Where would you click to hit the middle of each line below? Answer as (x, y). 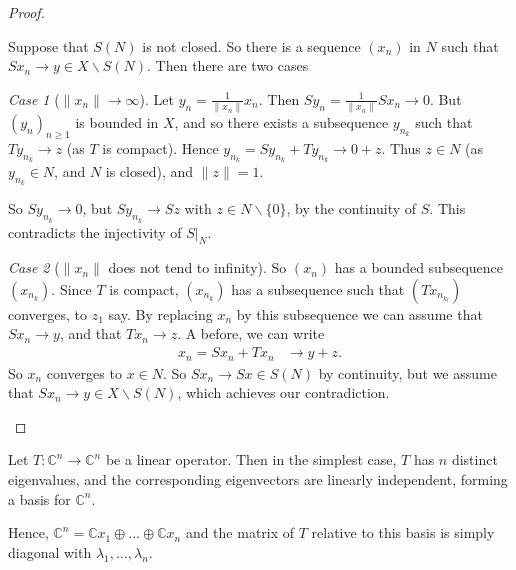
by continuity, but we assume (407, 372)
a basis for (39, 498)
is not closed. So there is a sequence (251, 45)
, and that (90, 333)
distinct (474, 459)
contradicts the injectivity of (95, 231)
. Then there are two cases (228, 65)
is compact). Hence (160, 147)
